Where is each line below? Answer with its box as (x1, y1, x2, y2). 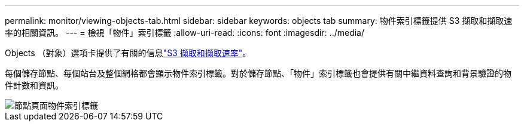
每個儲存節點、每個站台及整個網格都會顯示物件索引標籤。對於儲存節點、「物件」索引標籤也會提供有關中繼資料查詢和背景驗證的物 (5, 68, 511, 78)
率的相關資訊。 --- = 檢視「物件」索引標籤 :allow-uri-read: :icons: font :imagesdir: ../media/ (5, 27, 365, 38)
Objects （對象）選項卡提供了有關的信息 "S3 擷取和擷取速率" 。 (5, 48, 251, 58)
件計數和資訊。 (5, 80, 63, 90)
